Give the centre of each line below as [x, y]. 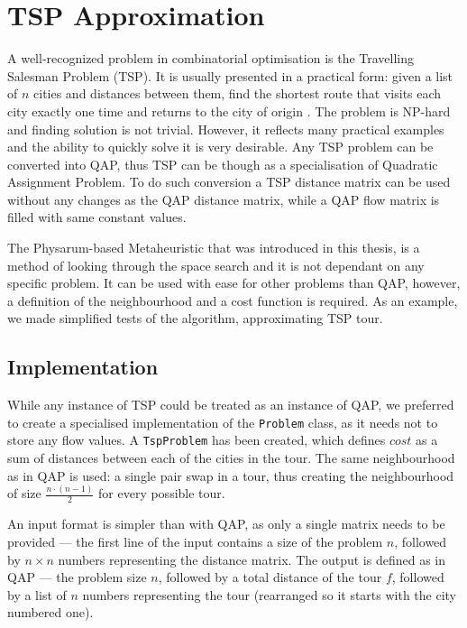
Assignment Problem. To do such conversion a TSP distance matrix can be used [229, 182]
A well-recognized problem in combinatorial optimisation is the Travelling [211, 58]
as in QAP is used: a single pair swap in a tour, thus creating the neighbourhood [231, 475]
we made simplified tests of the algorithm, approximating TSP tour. [195, 318]
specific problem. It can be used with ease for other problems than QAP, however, [234, 283]
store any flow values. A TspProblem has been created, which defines [197, 440]
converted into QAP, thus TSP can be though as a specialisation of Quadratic [223, 164]
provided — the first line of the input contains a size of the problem [195, 542]
